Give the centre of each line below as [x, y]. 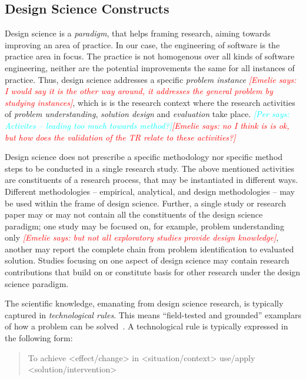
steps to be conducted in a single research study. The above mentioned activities [150, 168]
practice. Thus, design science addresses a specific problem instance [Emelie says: [151, 79]
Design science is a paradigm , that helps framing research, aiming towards [138, 33]
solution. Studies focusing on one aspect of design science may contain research [147, 260]
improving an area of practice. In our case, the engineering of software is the [142, 44]
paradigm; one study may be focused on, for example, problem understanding [144, 226]
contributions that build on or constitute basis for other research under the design [153, 272]
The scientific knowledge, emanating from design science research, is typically [144, 303]
